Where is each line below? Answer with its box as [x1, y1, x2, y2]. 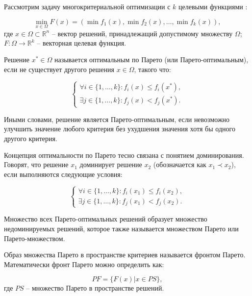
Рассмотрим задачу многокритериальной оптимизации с [4, 1, 171, 11]
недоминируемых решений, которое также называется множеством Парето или [4, 223, 239, 233]
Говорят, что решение [4, 159, 69, 170]
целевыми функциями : [178, 1, 248, 11]
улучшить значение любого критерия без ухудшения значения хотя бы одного [4, 123, 235, 134]
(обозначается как [153, 159, 206, 170]
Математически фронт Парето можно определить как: [4, 259, 164, 269]
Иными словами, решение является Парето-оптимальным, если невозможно [4, 114, 230, 124]
